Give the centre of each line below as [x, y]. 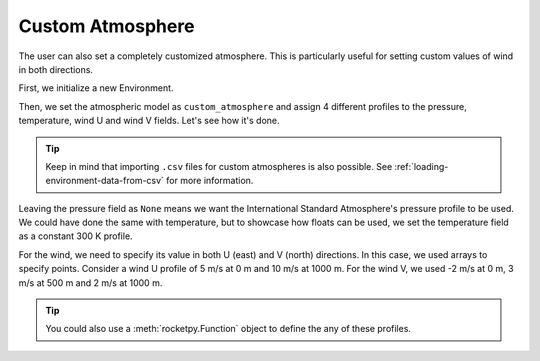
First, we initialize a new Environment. [96, 88]
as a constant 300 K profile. [76, 236]
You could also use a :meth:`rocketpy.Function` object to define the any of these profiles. [228, 329]
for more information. [210, 181]
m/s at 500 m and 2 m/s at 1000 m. [90, 282]
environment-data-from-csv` [105, 181]
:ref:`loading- [421, 166]
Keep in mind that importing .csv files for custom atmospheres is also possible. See [219, 166]
